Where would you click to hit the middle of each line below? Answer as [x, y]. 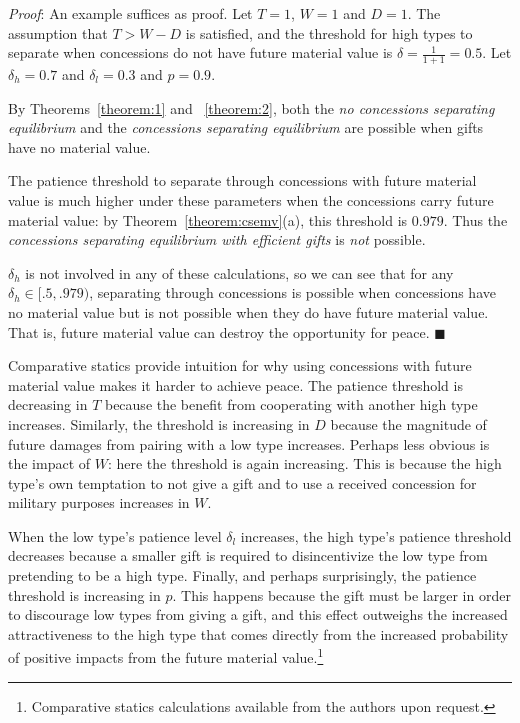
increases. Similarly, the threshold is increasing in [159, 423]
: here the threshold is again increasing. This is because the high [304, 463]
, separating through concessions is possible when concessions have [292, 292]
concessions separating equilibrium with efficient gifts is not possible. [217, 239]
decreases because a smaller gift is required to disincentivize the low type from [248, 555]
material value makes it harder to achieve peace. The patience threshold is [235, 384]
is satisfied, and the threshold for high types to [329, 32]
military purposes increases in [99, 502]
